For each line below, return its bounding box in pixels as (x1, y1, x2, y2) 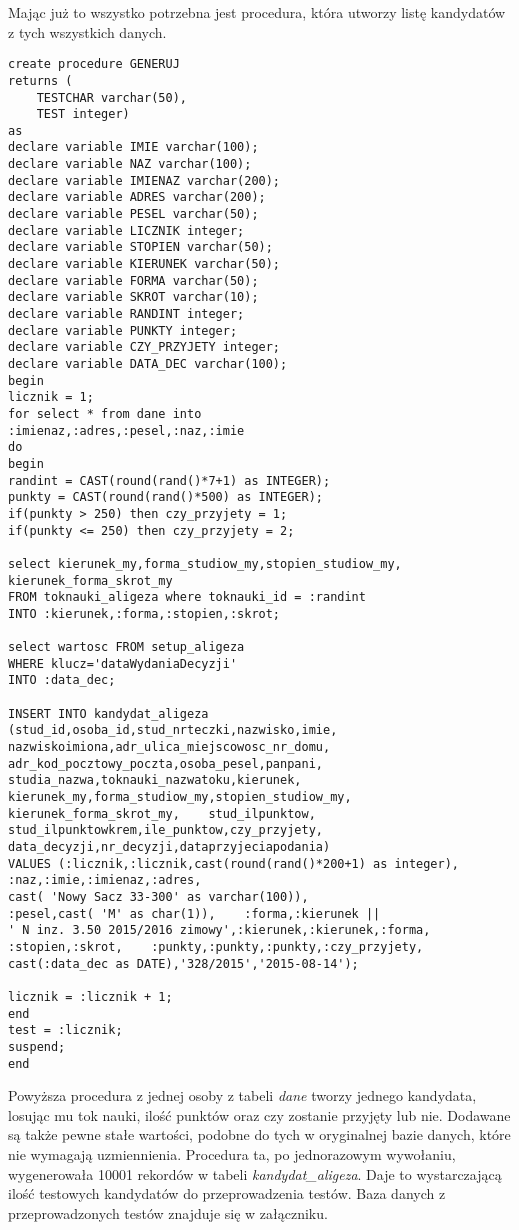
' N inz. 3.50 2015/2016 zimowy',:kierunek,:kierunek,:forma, (8, 923, 431, 938)
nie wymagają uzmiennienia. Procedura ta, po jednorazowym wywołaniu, (8, 1144, 456, 1164)
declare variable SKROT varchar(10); (8, 290, 259, 305)
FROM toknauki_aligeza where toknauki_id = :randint (8, 590, 366, 605)
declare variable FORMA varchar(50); (8, 273, 259, 288)
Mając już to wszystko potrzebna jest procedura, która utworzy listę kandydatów (8, 2, 506, 22)
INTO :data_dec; (8, 673, 116, 688)
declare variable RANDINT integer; (8, 307, 245, 322)
